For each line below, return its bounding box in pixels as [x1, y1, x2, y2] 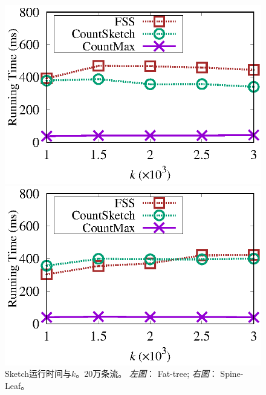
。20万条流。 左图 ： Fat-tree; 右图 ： [76, 367, 218, 380]
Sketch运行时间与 [5, 367, 72, 380]
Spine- [220, 367, 244, 380]
